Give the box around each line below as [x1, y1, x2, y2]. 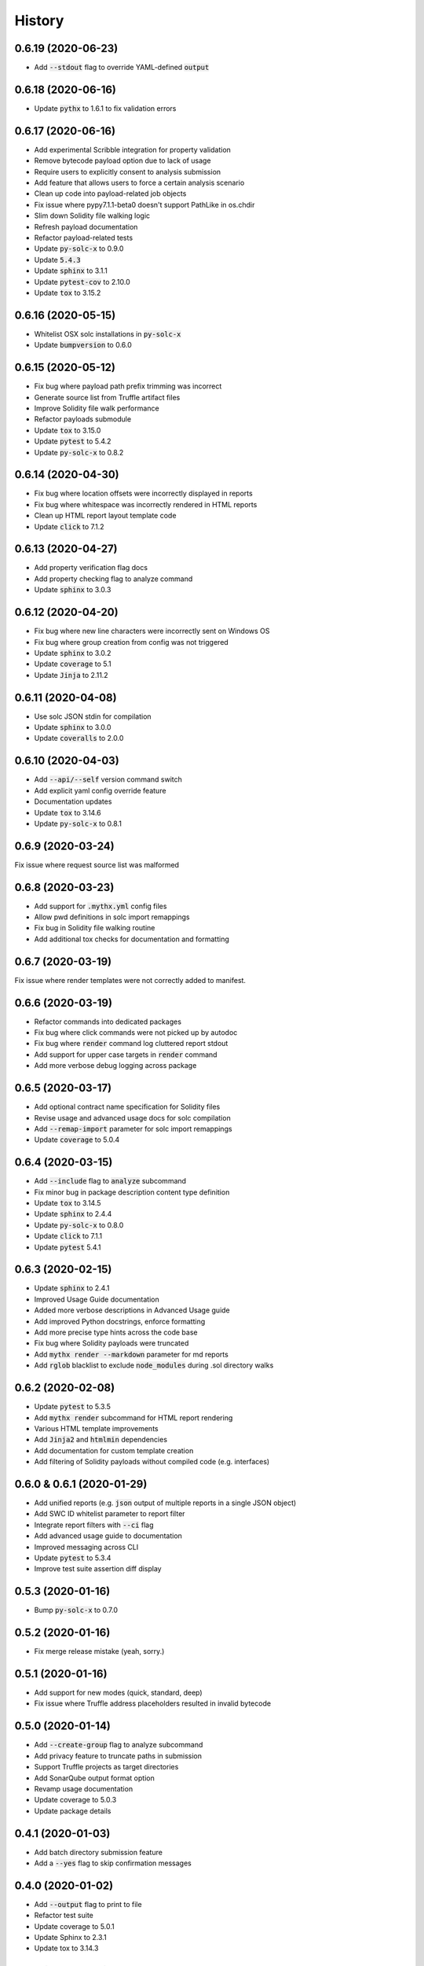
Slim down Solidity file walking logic [34, 211, 151, 220]
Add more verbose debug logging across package [34, 1061, 197, 1070]
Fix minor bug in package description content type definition [34, 1187, 230, 1197]
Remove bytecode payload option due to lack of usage [34, 156, 211, 165]
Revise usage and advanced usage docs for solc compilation [34, 1113, 231, 1122]
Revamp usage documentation [34, 1784, 133, 1793]
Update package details [34, 1806, 111, 1816]
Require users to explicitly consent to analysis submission [34, 167, 221, 176]
